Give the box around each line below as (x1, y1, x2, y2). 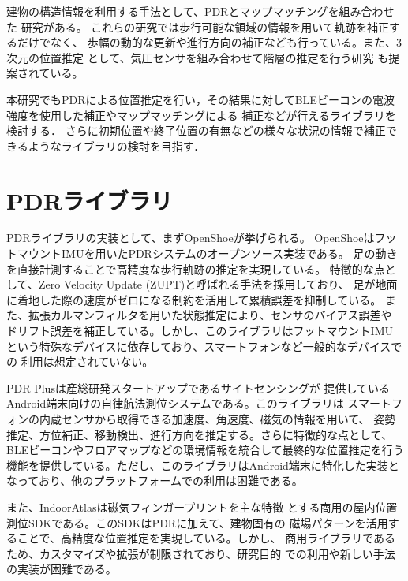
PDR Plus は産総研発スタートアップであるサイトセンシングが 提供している (6, 379, 391, 396)
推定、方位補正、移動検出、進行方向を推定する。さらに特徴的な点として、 (6, 426, 392, 442)
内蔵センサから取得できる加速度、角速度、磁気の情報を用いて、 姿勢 (39, 411, 396, 426)
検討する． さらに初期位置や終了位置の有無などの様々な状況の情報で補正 (6, 122, 386, 139)
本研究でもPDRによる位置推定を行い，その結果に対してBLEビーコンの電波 (6, 91, 395, 107)
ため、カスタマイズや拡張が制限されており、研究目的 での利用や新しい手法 (6, 545, 395, 561)
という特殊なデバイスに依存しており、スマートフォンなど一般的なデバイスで (6, 337, 402, 354)
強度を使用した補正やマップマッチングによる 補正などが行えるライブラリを (6, 106, 396, 123)
